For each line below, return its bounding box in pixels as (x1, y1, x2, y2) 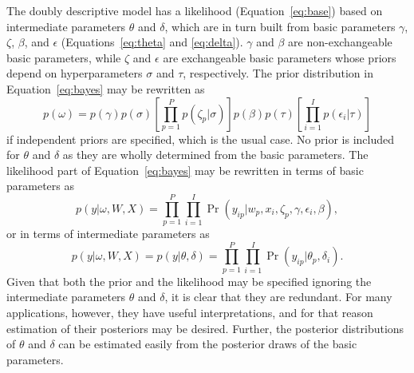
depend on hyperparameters (6, 65, 143, 81)
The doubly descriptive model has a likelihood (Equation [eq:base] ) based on (6, 2, 383, 18)
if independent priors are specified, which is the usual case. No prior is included (6, 130, 395, 147)
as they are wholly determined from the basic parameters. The (62, 146, 369, 163)
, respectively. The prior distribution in (183, 65, 373, 81)
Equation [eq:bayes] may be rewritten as (6, 80, 205, 97)
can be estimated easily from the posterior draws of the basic (58, 335, 357, 352)
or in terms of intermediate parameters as (6, 225, 210, 242)
